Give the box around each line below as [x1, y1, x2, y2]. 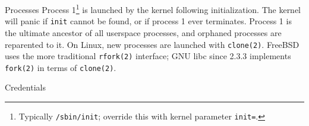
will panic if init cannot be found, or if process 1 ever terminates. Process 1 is [5, 15, 292, 27]
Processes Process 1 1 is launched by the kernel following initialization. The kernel [5, 2, 301, 15]
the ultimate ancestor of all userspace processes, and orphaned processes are [5, 26, 282, 38]
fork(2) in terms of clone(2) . [5, 61, 116, 73]
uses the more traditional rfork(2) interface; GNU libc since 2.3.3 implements [5, 50, 291, 62]
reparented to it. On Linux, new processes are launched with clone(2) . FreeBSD [5, 38, 299, 50]
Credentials [5, 81, 46, 93]
